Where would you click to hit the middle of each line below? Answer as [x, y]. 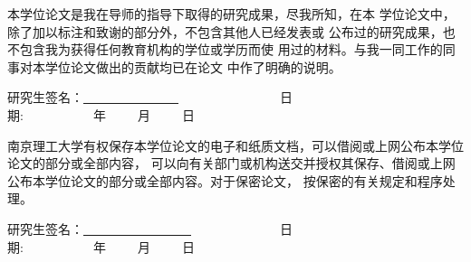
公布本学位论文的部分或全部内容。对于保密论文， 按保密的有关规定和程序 [225, 180]
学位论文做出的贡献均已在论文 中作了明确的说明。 [193, 66]
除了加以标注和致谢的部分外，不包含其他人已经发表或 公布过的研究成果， [225, 31]
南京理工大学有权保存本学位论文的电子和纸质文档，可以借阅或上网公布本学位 [235, 145]
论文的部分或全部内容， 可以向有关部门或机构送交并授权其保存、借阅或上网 [231, 163]
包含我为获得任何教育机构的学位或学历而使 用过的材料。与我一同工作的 [231, 49]
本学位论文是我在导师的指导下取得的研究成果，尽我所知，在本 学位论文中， [231, 14]
